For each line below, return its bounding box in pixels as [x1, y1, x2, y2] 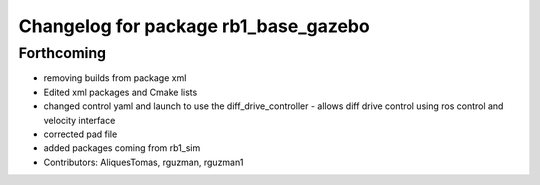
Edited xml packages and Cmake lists [43, 86, 198, 98]
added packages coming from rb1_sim [43, 142, 201, 154]
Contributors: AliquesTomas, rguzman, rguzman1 [43, 156, 244, 168]
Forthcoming [18, 44, 107, 62]
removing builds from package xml [43, 72, 187, 84]
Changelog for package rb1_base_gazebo [18, 15, 370, 37]
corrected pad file [43, 128, 118, 140]
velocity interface [43, 114, 116, 126]
